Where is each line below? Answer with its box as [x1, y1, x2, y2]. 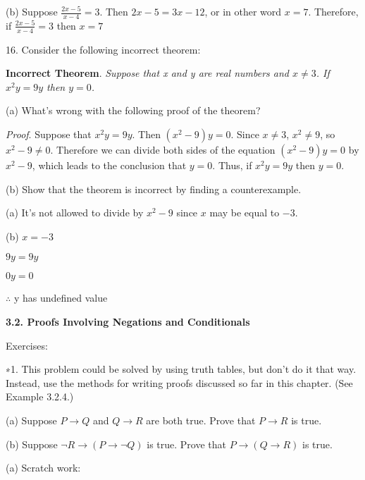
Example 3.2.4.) [6, 389, 74, 404]
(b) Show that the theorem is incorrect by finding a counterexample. [6, 181, 302, 196]
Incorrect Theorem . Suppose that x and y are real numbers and [6, 66, 289, 80]
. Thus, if [212, 158, 252, 173]
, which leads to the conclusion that [32, 158, 187, 173]
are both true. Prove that [146, 412, 256, 427]
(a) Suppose [6, 412, 57, 427]
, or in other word [204, 4, 282, 18]
